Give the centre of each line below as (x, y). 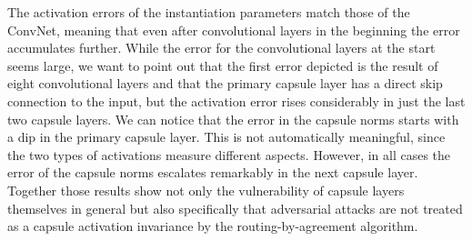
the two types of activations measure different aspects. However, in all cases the (229, 154)
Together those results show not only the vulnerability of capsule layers (206, 190)
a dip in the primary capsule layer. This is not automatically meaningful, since (226, 137)
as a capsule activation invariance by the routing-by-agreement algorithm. (213, 226)
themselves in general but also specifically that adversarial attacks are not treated (235, 208)
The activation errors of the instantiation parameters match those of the (209, 12)
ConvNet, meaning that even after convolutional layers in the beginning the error (234, 30)
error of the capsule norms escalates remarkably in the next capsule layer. (213, 172)
